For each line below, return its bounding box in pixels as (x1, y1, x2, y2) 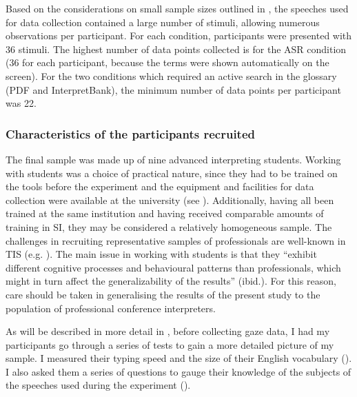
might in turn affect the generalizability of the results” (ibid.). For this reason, (6, 274, 336, 288)
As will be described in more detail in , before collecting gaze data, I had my (6, 324, 330, 338)
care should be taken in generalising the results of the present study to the (6, 287, 320, 301)
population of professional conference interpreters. (6, 301, 216, 315)
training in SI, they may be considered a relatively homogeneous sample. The (6, 219, 332, 234)
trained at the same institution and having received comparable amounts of (6, 206, 324, 221)
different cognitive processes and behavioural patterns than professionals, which (6, 260, 341, 274)
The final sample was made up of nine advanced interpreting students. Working (6, 152, 341, 166)
